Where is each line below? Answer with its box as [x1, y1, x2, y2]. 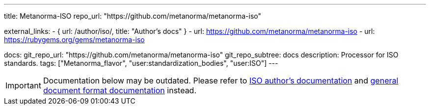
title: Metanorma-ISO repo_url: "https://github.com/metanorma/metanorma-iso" [4, 12, 262, 20]
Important [5, 81, 41, 90]
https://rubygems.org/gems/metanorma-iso [4, 35, 145, 44]
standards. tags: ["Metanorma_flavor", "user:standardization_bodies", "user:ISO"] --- [4, 59, 278, 67]
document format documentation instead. [43, 85, 197, 95]
